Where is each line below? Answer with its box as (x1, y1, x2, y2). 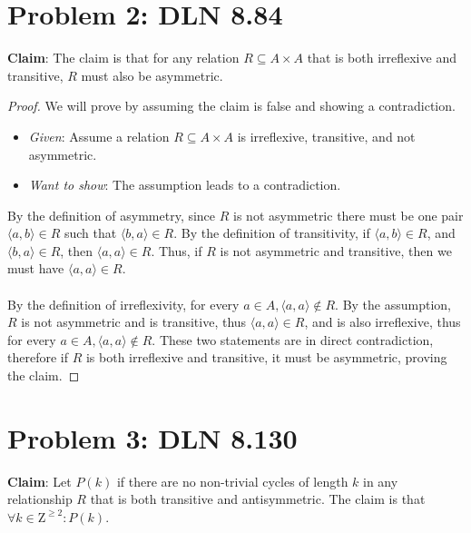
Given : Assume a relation (28, 126, 170, 145)
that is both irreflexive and (307, 48, 456, 67)
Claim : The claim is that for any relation (7, 48, 240, 67)
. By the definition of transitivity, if (173, 223, 370, 242)
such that (64, 223, 117, 242)
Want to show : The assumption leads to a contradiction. (28, 175, 341, 194)
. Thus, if (151, 241, 202, 260)
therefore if (7, 348, 68, 367)
